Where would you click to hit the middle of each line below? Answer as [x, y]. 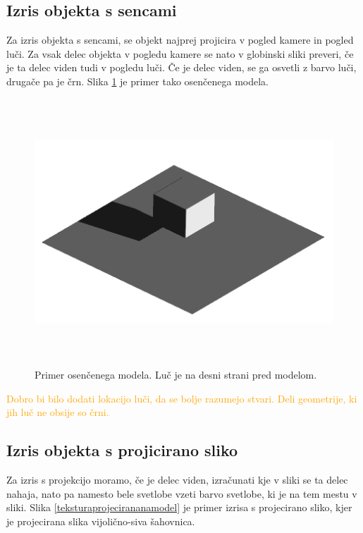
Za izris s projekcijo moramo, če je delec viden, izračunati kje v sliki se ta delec [177, 480]
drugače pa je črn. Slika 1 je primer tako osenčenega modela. [137, 81]
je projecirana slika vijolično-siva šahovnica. [101, 521]
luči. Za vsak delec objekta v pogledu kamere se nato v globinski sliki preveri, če [180, 53]
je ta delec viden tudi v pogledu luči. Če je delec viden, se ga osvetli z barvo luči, [181, 67]
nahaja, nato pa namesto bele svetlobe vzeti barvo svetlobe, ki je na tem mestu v [182, 493]
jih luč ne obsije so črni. [58, 412]
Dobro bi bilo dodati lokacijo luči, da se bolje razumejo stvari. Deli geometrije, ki [182, 398]
